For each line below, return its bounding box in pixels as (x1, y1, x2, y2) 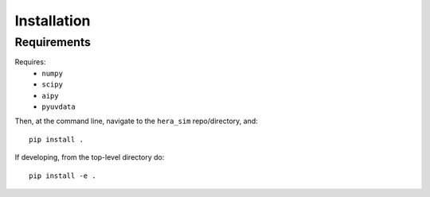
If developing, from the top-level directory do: (14, 153, 165, 162)
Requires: (14, 57, 46, 67)
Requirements (14, 35, 92, 49)
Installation (14, 12, 91, 29)
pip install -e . (29, 171, 96, 180)
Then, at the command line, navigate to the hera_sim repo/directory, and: (14, 116, 258, 126)
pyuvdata (41, 102, 76, 111)
